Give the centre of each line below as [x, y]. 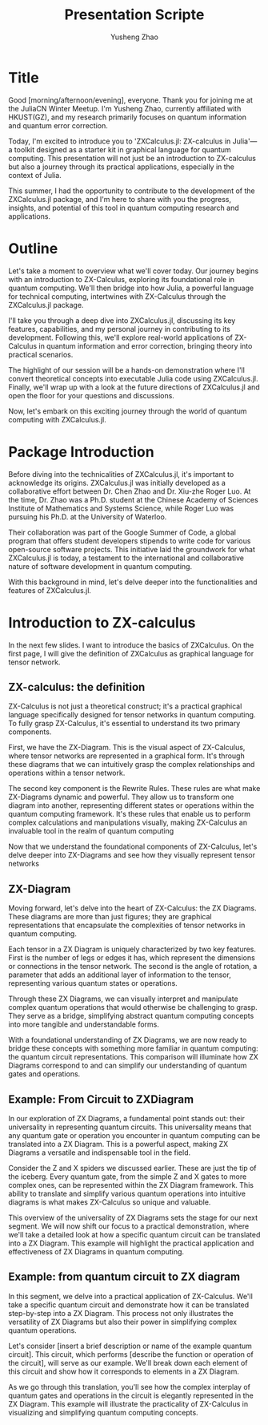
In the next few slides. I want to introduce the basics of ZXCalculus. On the [131, 645]
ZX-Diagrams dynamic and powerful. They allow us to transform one [121, 797]
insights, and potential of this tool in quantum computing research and [124, 208]
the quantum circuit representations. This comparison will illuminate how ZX [133, 1057]
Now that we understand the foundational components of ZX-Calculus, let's [133, 846]
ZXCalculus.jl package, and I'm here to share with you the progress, [120, 199]
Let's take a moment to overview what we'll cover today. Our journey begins [134, 271]
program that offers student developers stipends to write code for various [130, 541]
